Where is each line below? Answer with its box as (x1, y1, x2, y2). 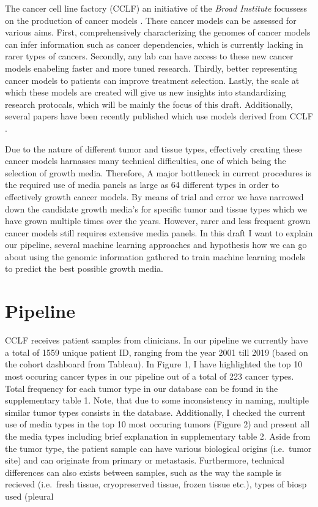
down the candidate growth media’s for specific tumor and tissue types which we (5, 202, 307, 215)
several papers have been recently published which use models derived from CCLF (5, 110, 313, 122)
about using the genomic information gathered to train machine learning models (5, 250, 306, 263)
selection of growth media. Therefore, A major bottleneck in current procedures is (5, 166, 312, 179)
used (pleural (5, 489, 54, 502)
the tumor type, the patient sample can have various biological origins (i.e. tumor (5, 441, 312, 454)
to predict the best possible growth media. (5, 262, 163, 275)
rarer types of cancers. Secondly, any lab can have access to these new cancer (5, 50, 294, 62)
